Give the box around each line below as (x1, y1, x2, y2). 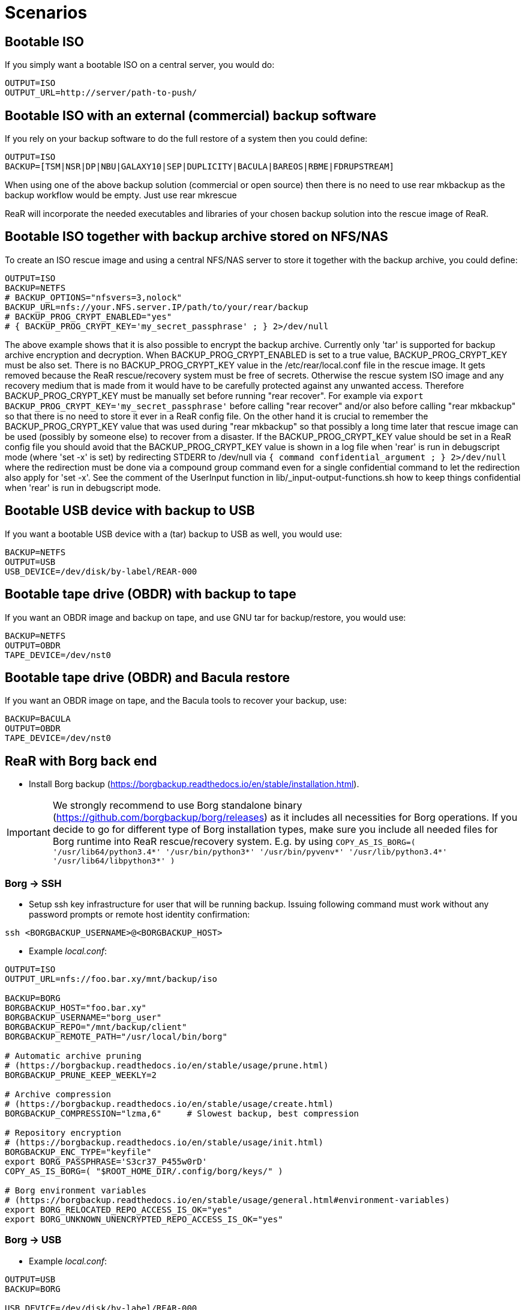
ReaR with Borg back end (5, 753, 157, 769)
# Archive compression (5, 1089, 112, 1099)
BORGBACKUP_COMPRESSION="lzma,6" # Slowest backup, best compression (5, 1108, 359, 1118)
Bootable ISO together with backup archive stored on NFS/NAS (5, 229, 388, 245)
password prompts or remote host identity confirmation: (29, 909, 250, 919)
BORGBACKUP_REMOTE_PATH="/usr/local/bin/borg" (5, 1031, 227, 1041)
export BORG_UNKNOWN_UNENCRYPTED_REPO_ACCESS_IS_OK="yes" (5, 1214, 283, 1224)
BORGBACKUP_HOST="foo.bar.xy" (5, 1002, 147, 1013)
